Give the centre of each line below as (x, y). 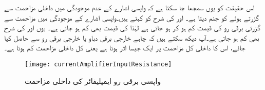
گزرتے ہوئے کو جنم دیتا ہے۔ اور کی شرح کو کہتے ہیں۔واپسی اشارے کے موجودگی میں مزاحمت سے (132, 17)
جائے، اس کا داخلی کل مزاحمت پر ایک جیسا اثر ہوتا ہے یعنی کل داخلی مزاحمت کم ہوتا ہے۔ (125, 48)
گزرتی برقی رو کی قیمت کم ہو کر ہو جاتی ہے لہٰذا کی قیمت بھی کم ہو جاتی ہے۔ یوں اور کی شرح (132, 28)
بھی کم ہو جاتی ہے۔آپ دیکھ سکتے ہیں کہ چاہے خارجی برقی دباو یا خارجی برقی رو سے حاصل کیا (132, 37)
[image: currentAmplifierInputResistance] (98, 64)
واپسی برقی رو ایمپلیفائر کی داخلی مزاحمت (93, 80)
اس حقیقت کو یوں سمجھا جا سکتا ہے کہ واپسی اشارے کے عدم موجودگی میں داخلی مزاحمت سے (129, 7)
